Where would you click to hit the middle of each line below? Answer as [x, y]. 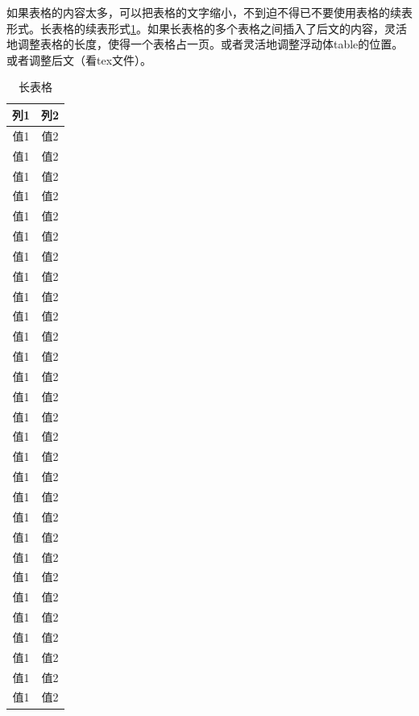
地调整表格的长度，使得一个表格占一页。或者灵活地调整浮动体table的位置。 [205, 44]
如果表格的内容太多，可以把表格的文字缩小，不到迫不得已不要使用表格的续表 [209, 12]
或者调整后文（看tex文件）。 [79, 59]
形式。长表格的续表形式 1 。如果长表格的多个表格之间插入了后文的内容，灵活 [207, 28]
